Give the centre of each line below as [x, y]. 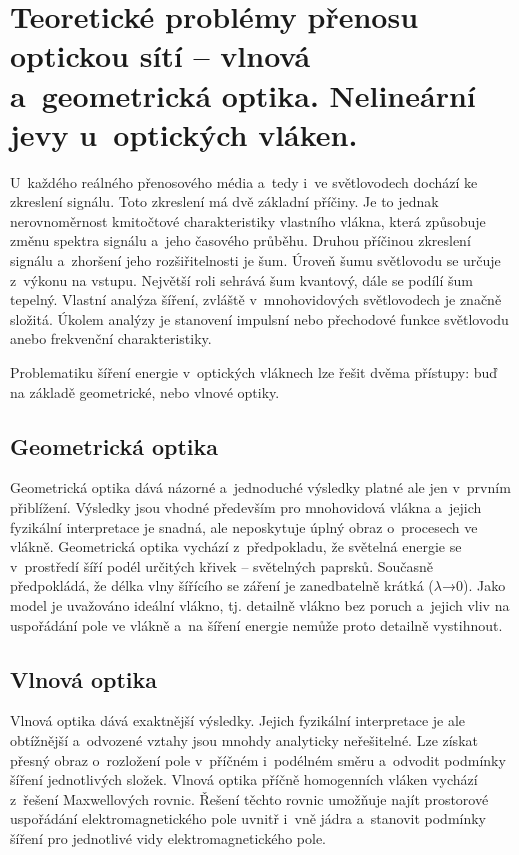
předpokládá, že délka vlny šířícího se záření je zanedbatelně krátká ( [222, 585]
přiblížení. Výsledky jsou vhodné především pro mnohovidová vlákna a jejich [246, 507]
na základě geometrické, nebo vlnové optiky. [145, 391]
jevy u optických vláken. [184, 133]
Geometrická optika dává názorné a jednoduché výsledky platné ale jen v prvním [260, 487]
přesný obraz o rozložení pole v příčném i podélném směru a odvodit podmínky [258, 759]
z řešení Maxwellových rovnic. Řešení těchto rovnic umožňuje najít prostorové [249, 798]
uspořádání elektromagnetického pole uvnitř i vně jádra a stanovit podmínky [248, 818]
